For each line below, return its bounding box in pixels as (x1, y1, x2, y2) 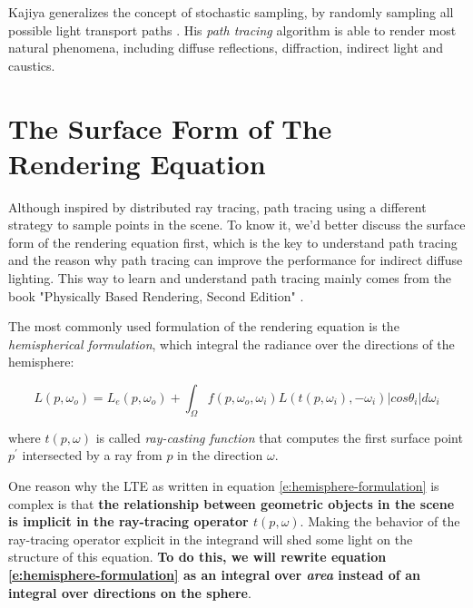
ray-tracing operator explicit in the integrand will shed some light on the (8, 529, 413, 548)
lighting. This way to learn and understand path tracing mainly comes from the (8, 269, 452, 288)
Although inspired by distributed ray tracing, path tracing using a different (8, 197, 427, 216)
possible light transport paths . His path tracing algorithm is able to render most (8, 20, 457, 39)
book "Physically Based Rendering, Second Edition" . (8, 286, 304, 305)
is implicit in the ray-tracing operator (8, 512, 249, 531)
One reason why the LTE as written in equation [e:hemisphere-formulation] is (8, 476, 439, 495)
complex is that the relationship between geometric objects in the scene (8, 494, 455, 513)
